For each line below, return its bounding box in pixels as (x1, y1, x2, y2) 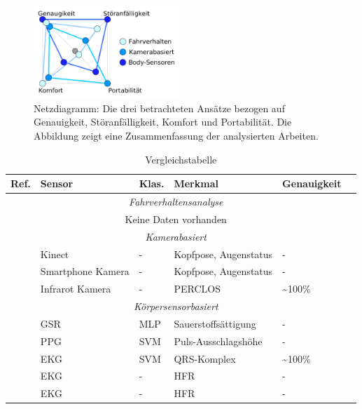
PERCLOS (174, 281, 221, 296)
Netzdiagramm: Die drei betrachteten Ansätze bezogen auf (34, 100, 285, 115)
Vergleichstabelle (145, 152, 217, 166)
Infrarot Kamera (40, 281, 111, 296)
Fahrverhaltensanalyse (129, 194, 223, 208)
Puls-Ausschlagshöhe (174, 333, 263, 348)
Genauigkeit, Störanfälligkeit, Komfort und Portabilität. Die (34, 114, 292, 129)
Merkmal (174, 176, 218, 191)
